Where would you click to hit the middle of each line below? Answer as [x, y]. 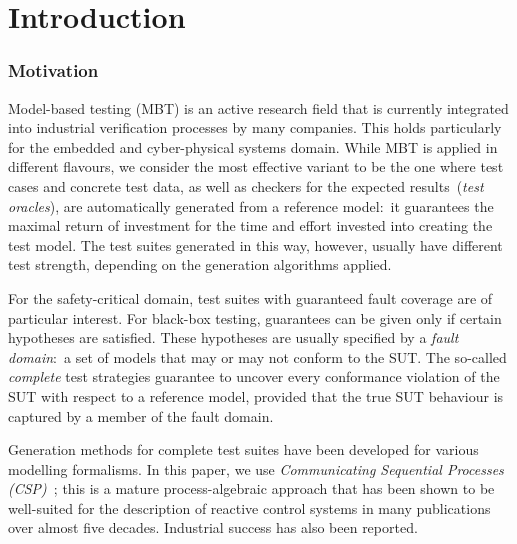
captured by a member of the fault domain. [141, 415]
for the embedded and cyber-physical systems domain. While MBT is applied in [253, 146]
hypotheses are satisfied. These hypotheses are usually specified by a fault [233, 337]
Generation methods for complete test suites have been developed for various [243, 449]
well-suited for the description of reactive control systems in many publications [249, 507]
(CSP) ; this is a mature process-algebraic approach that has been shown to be [251, 488]
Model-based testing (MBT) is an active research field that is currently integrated [258, 107]
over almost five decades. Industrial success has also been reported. [213, 527]
